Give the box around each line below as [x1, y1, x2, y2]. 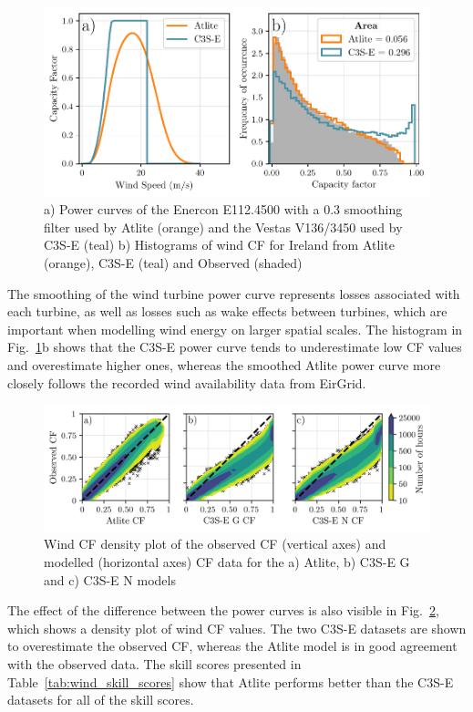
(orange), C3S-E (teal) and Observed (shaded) [44, 253, 303, 273]
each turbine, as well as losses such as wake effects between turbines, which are [7, 302, 447, 321]
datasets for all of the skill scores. [7, 690, 194, 709]
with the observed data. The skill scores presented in [7, 655, 302, 674]
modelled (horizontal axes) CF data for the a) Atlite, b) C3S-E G [44, 552, 410, 572]
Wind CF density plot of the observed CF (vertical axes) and [44, 534, 386, 553]
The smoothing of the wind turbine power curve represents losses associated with [7, 284, 460, 303]
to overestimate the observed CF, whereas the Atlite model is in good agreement [7, 636, 458, 655]
